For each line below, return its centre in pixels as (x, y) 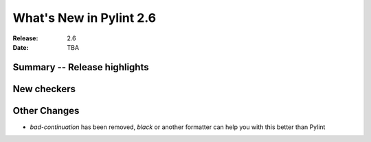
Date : (21, 47)
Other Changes (46, 110)
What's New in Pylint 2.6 (85, 18)
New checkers (44, 89)
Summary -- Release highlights (81, 67)
